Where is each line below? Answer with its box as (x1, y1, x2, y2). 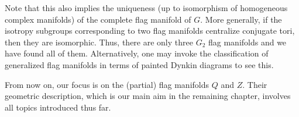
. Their (242, 78, 267, 90)
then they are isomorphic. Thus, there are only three (5, 36, 193, 48)
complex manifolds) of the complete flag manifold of (5, 13, 191, 25)
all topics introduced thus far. (5, 101, 111, 113)
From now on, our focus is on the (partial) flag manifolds (5, 78, 209, 90)
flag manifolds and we (208, 36, 287, 48)
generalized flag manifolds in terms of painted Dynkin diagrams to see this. (5, 58, 274, 70)
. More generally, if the (200, 13, 282, 25)
